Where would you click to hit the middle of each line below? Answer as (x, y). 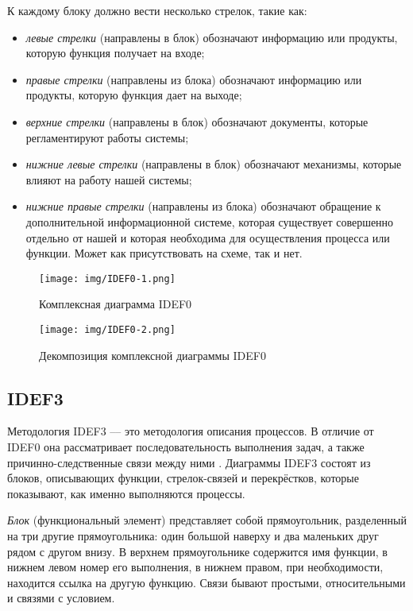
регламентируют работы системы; (107, 137)
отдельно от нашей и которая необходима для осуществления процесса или (208, 237)
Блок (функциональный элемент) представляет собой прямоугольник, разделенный (207, 520)
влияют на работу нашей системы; (109, 179)
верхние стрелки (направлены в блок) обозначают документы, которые (197, 121)
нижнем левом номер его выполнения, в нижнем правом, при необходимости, (195, 567)
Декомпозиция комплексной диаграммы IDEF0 (152, 355)
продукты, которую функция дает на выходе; (134, 95)
